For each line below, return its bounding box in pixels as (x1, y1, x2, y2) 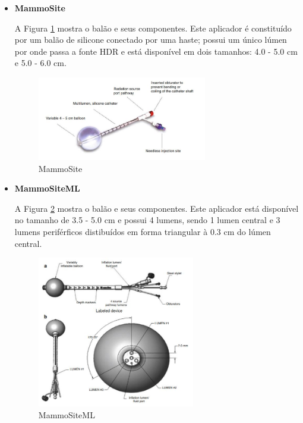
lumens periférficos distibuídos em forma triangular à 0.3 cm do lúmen (14, 225, 271, 238)
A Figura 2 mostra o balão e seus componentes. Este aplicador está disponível (14, 202, 299, 214)
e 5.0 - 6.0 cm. (14, 57, 67, 69)
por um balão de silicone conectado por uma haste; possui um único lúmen (14, 33, 287, 46)
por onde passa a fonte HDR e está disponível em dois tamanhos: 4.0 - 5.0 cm (14, 45, 298, 57)
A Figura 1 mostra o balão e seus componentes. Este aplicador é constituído (14, 21, 292, 34)
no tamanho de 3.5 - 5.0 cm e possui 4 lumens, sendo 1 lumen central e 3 (14, 214, 280, 226)
